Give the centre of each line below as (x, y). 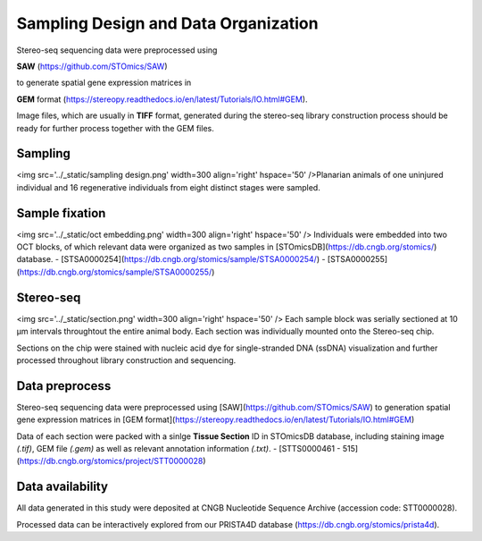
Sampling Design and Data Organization (167, 23)
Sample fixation (61, 213)
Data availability (62, 487)
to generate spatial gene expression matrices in (104, 83)
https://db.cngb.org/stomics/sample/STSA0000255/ (116, 272)
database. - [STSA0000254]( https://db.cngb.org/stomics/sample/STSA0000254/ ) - (171, 259)
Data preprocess (64, 386)
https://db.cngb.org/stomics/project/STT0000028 (111, 461)
